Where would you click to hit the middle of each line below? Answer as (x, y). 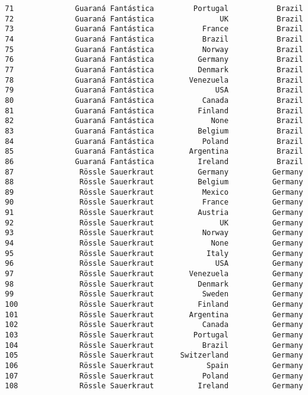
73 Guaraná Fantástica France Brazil (154, 29)
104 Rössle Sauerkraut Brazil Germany (154, 345)
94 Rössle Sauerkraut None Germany (154, 243)
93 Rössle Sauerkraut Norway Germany (154, 233)
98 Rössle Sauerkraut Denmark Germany (154, 284)
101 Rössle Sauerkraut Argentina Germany (154, 314)
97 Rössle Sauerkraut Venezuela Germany (154, 274)
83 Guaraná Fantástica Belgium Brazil (154, 131)
